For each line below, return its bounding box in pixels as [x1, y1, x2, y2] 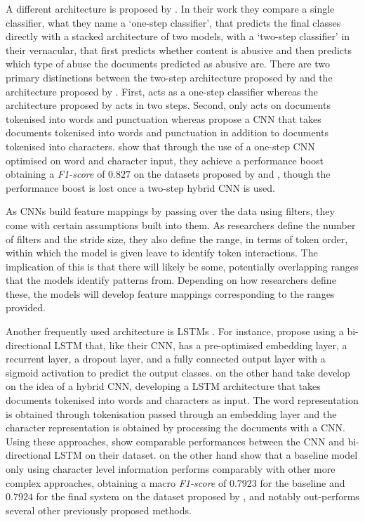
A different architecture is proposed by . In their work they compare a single [6, 1, 335, 15]
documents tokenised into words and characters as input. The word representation [6, 393, 359, 407]
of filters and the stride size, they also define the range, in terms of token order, [6, 231, 348, 246]
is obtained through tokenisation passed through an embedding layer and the [6, 406, 337, 421]
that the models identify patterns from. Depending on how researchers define [6, 273, 336, 287]
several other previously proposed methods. [6, 502, 192, 517]
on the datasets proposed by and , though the [133, 167, 331, 181]
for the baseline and [260, 475, 345, 490]
